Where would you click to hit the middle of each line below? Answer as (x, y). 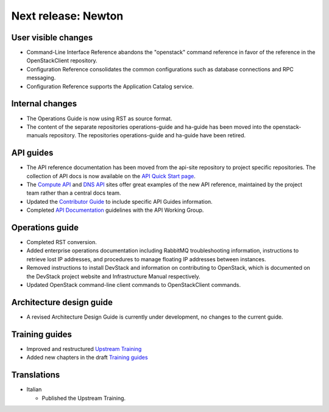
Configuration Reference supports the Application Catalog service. (110, 86)
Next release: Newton (67, 16)
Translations (36, 375)
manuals (37, 136)
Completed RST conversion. (62, 242)
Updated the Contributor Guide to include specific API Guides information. (119, 201)
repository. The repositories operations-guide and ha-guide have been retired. (147, 136)
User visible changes (52, 38)
